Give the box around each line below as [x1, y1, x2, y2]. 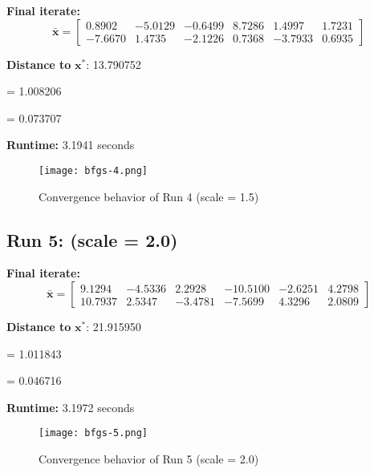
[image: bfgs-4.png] [39, 164, 148, 176]
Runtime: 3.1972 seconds [6, 398, 135, 415]
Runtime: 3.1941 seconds [6, 136, 135, 153]
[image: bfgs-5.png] [39, 427, 148, 439]
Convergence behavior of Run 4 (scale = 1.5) [39, 188, 259, 204]
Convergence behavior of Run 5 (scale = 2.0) [39, 451, 259, 467]
